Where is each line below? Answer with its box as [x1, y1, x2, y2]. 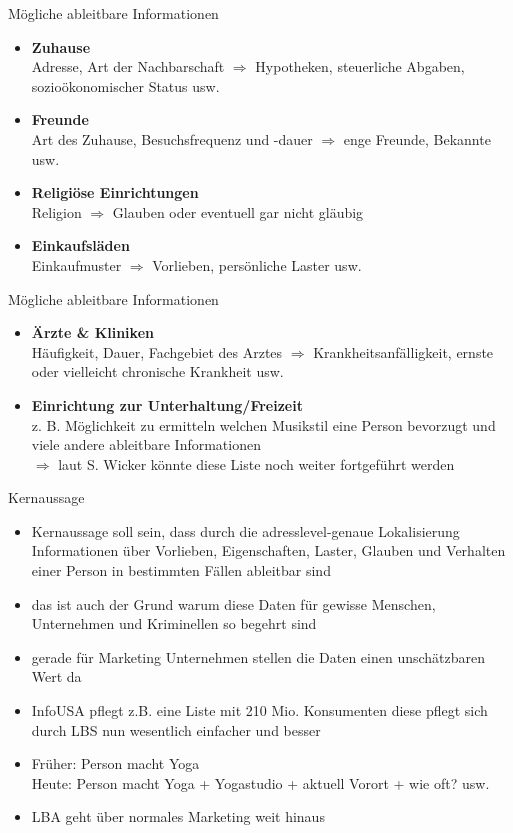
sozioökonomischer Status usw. [31, 75, 220, 96]
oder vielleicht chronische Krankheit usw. [31, 361, 284, 382]
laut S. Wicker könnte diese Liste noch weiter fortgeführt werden [58, 453, 455, 474]
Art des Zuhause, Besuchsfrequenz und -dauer [31, 128, 313, 149]
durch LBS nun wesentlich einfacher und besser [31, 719, 321, 740]
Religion [31, 201, 82, 222]
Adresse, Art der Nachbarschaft [31, 56, 225, 77]
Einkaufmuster [31, 254, 122, 275]
